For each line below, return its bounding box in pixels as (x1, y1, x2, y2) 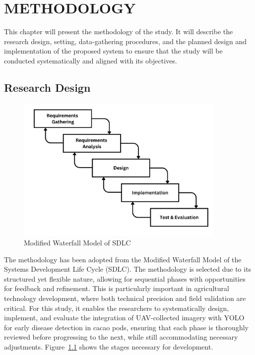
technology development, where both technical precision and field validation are (4, 293, 246, 303)
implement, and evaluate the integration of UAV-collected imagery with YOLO (4, 312, 245, 323)
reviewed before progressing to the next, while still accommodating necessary (4, 332, 238, 342)
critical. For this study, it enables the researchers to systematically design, (4, 302, 229, 313)
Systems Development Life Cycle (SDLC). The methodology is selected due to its (4, 264, 252, 274)
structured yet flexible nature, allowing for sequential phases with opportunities (4, 273, 246, 284)
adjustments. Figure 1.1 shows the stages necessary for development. (4, 341, 213, 352)
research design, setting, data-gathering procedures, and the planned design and (4, 36, 247, 46)
